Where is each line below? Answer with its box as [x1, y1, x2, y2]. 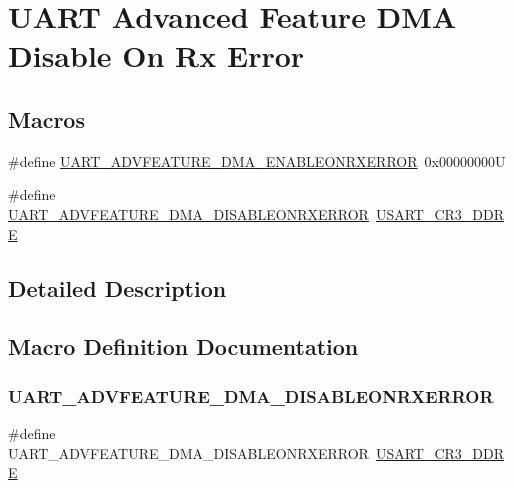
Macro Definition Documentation [8, 331, 359, 362]
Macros [8, 103, 85, 134]
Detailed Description [8, 272, 227, 303]
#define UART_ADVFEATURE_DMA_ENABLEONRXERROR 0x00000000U [8, 150, 506, 171]
